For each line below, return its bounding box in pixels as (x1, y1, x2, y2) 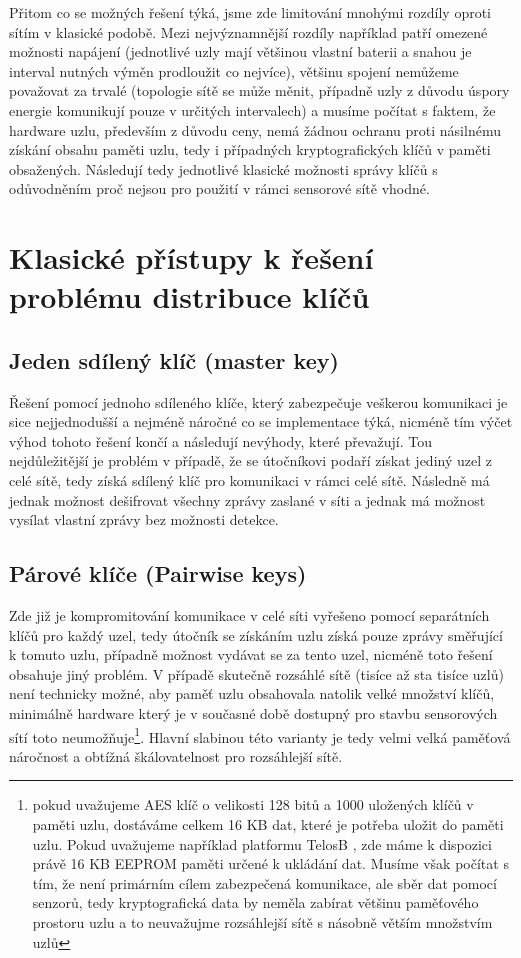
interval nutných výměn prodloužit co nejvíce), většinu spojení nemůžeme (9, 60, 459, 81)
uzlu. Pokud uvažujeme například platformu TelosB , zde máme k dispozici (32, 833, 492, 854)
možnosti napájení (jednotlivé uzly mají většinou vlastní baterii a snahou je (9, 41, 472, 62)
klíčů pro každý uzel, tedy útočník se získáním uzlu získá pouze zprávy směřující (9, 624, 503, 645)
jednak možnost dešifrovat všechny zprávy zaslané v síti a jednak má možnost (9, 489, 486, 510)
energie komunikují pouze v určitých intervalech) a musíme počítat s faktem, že (9, 99, 496, 120)
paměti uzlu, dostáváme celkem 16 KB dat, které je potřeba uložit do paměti (32, 814, 504, 835)
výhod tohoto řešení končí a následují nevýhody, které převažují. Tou (9, 430, 433, 451)
